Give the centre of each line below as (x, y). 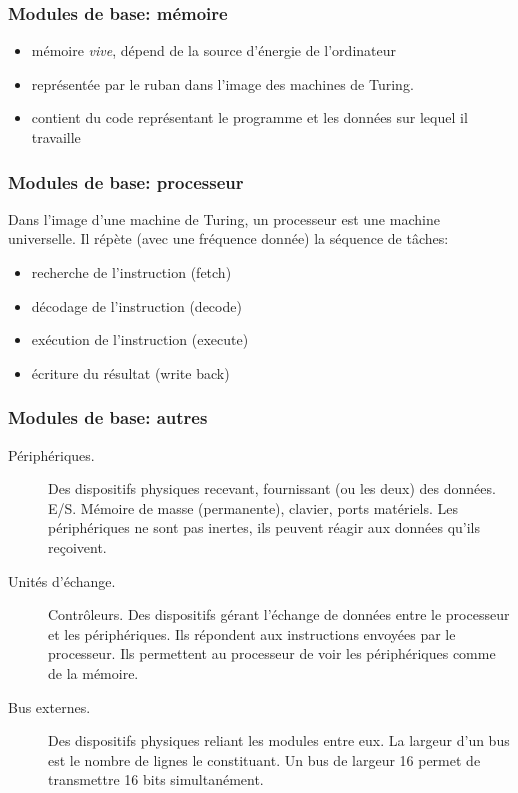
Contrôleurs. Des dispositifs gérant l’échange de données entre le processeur (279, 614)
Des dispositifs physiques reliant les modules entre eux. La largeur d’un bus (279, 740)
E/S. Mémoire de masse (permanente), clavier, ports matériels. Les (253, 507)
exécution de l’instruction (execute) (140, 339)
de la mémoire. (93, 672)
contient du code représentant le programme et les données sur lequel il (249, 117)
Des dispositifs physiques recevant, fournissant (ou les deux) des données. (272, 488)
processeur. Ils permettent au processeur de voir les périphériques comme (272, 653)
